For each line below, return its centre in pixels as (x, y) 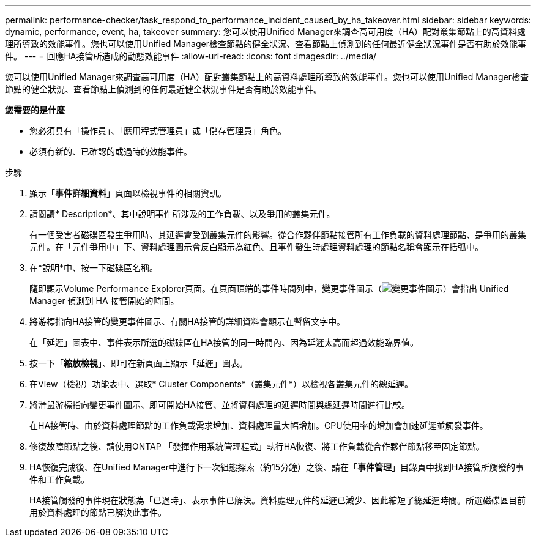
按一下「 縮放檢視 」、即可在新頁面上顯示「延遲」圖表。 (139, 363)
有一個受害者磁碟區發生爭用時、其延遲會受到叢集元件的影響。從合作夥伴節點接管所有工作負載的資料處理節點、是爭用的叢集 (278, 235)
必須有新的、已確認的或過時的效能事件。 (111, 151)
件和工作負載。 (59, 479)
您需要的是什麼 (35, 110)
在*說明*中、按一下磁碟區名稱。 (94, 268)
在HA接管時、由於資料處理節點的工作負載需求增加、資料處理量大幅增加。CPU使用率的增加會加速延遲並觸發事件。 (259, 425)
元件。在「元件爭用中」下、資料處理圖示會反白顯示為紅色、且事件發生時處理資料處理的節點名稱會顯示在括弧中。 (256, 247)
